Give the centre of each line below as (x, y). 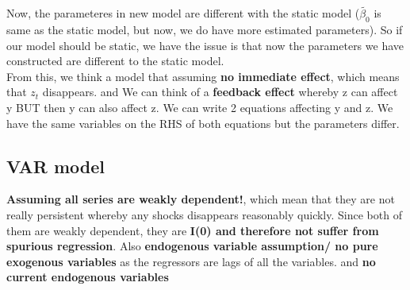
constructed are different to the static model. (115, 61)
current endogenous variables (88, 277)
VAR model (56, 166)
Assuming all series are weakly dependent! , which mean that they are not (201, 199)
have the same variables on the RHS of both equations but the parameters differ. (203, 123)
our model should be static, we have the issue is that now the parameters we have (205, 45)
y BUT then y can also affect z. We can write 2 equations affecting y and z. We (200, 107)
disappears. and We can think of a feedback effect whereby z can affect (220, 92)
